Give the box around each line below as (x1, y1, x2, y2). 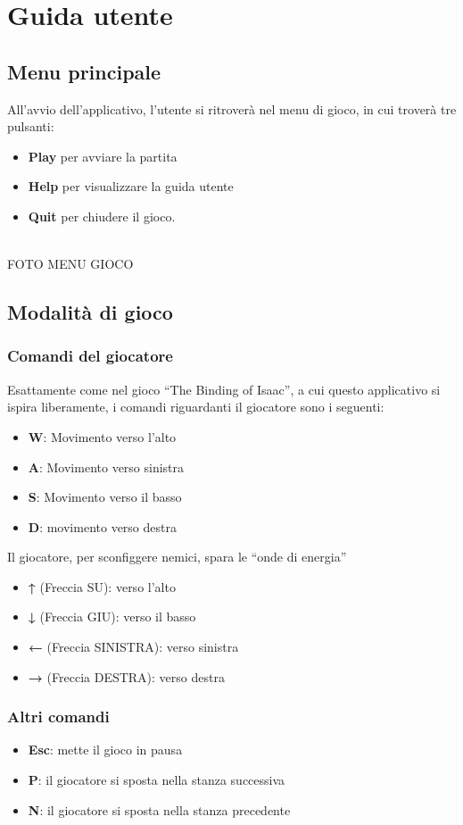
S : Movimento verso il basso (28, 487, 182, 506)
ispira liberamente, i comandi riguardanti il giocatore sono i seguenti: (7, 397, 384, 416)
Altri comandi (7, 705, 110, 728)
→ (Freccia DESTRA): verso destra (28, 667, 225, 686)
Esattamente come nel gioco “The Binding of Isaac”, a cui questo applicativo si (7, 379, 441, 398)
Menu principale (7, 57, 161, 85)
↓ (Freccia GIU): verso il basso (28, 607, 196, 626)
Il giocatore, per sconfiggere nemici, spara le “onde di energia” (7, 547, 347, 566)
